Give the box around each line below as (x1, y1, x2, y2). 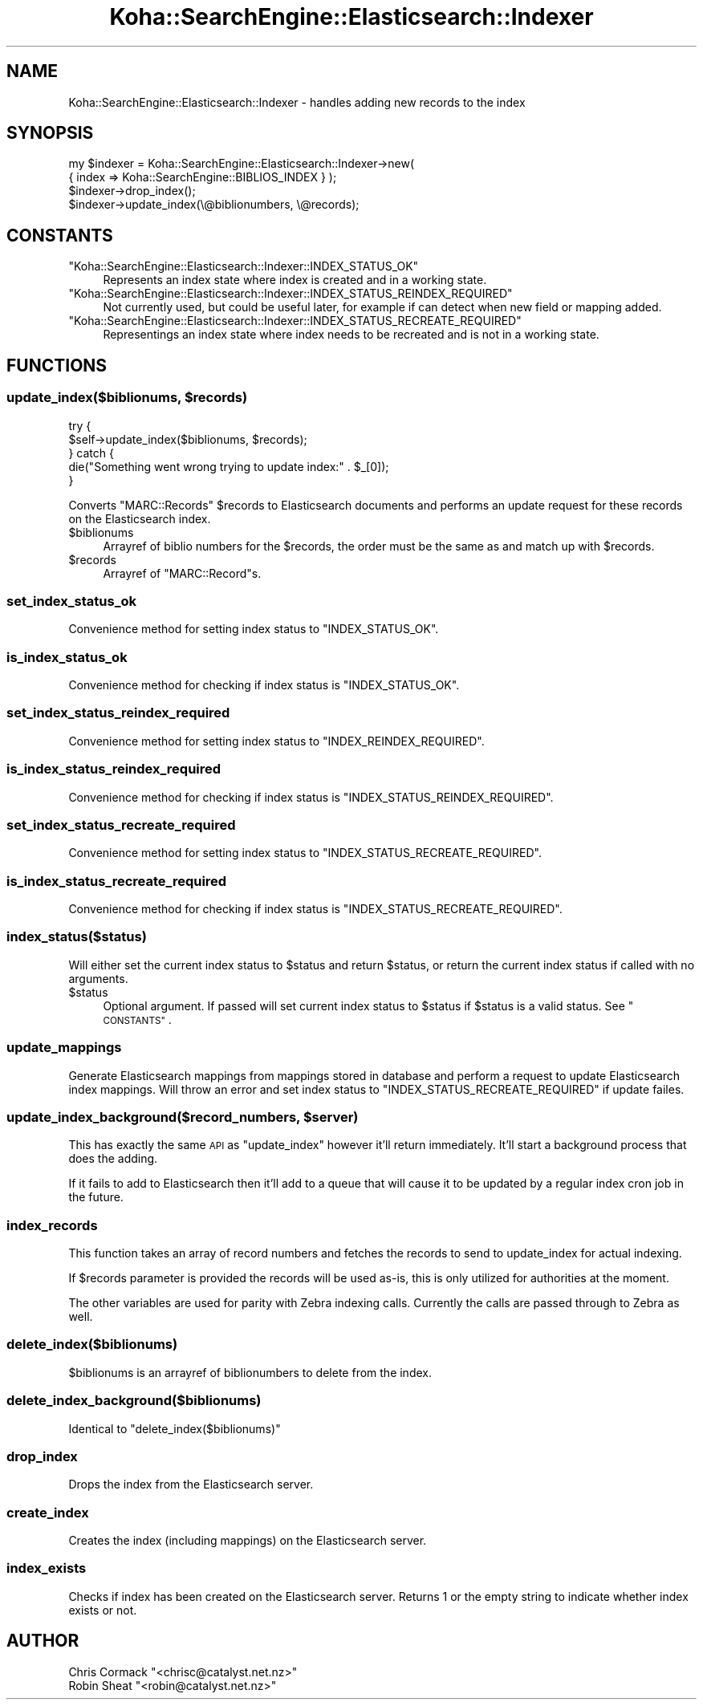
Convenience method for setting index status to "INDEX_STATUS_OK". (68, 622, 439, 636)
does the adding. (68, 1152, 158, 1166)
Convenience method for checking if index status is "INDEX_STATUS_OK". (68, 678, 460, 692)
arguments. (68, 971, 128, 985)
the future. (68, 1190, 124, 1204)
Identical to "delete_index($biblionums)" (68, 1421, 281, 1436)
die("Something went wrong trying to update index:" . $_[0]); (68, 459, 389, 473)
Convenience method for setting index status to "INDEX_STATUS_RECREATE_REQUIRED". (68, 846, 542, 860)
